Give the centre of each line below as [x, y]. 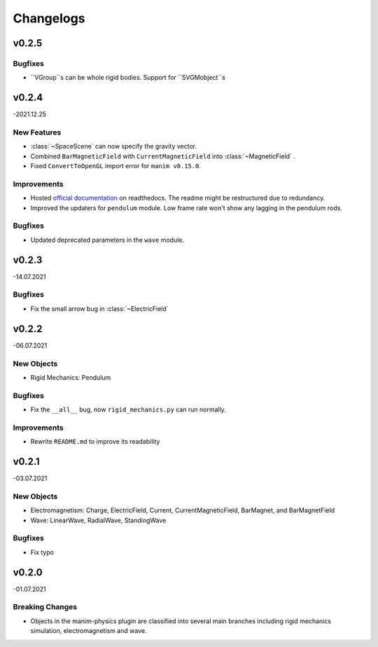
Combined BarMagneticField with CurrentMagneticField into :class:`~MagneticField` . [163, 156]
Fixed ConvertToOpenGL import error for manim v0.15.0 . [115, 166]
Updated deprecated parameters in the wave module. [107, 240]
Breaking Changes [45, 607]
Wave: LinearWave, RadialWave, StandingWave [98, 520]
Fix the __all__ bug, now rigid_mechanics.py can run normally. [128, 409]
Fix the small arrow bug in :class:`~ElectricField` [99, 308]
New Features [37, 132]
